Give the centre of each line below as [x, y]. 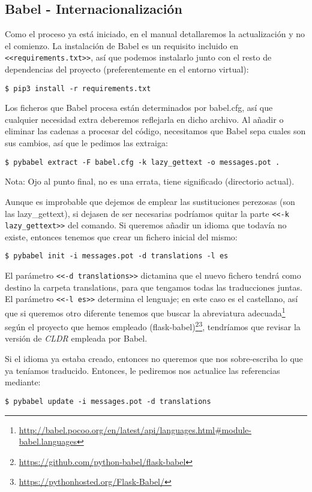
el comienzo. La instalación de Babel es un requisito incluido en [122, 45]
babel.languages [48, 441]
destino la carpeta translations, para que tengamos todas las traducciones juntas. [154, 287]
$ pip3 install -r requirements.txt [78, 88]
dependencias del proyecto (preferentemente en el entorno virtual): [127, 69]
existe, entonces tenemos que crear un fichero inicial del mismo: [121, 236]
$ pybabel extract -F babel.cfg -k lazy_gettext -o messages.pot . [142, 162]
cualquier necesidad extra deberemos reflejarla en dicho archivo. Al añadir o [144, 119]
